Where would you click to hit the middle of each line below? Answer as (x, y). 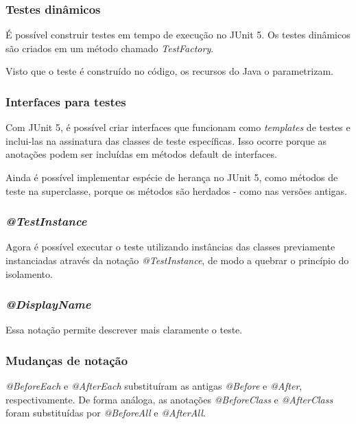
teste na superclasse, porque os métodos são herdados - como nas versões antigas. (176, 190)
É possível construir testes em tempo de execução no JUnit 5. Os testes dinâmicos (178, 35)
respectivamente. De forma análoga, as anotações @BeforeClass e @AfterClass (169, 399)
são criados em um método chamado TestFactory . (110, 48)
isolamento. (29, 273)
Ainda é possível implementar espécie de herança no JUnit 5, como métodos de (172, 177)
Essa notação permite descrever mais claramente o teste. (124, 330)
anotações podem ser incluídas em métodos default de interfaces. (141, 154)
